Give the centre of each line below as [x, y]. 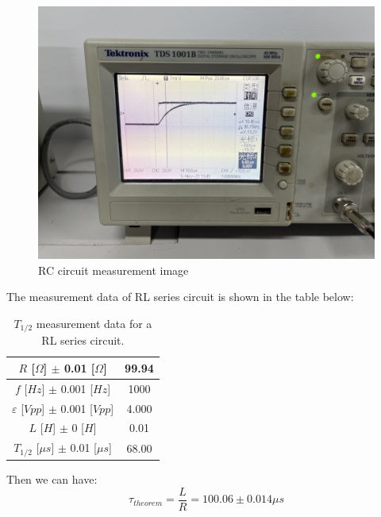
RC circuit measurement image [114, 270]
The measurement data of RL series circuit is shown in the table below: [180, 297]
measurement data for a [94, 323]
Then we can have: [52, 479]
